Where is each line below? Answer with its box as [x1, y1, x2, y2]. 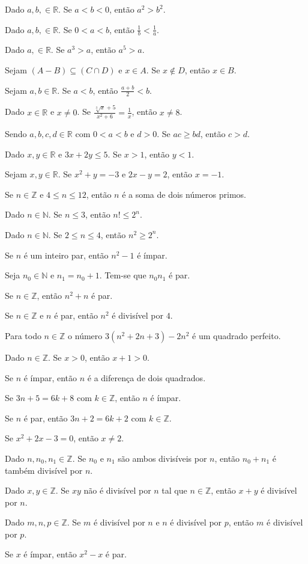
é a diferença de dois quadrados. [87, 371, 206, 384]
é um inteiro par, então [23, 248, 109, 261]
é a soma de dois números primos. [122, 188, 246, 200]
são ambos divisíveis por [118, 452, 207, 464]
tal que [162, 484, 187, 497]
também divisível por [5, 464, 83, 476]
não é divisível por [83, 484, 151, 497]
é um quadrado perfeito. [192, 329, 281, 342]
